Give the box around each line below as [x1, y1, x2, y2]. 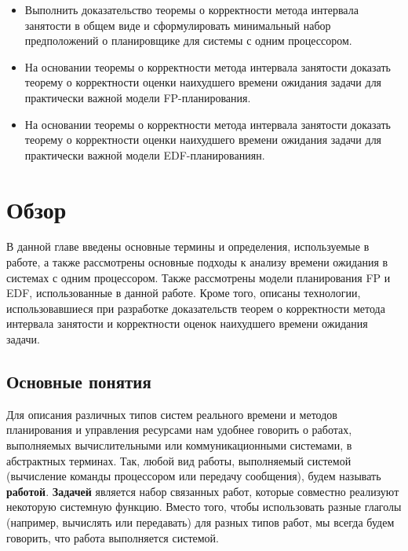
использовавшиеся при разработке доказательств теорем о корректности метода [6, 299, 385, 316]
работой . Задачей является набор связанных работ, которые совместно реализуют [6, 483, 399, 499]
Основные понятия [6, 369, 151, 394]
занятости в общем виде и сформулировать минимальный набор [24, 17, 331, 33]
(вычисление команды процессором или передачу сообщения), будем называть [6, 468, 381, 484]
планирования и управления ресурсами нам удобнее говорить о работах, [6, 421, 352, 438]
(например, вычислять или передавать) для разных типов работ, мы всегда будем [6, 513, 395, 530]
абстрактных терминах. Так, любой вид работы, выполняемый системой [6, 452, 352, 468]
